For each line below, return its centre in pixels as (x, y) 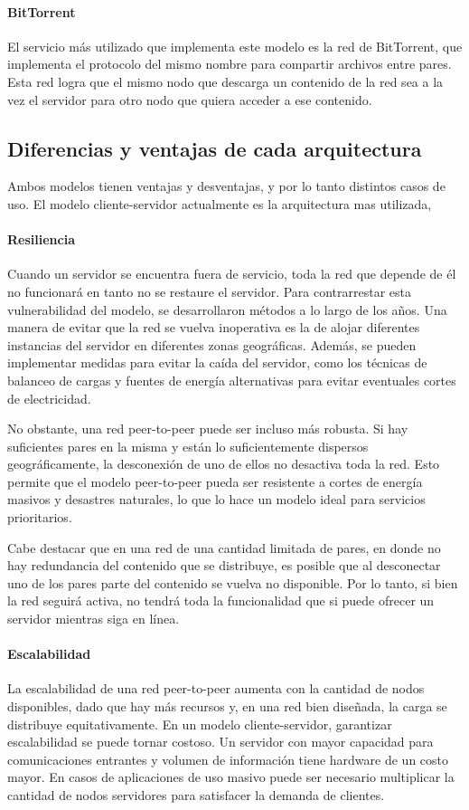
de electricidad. (49, 398)
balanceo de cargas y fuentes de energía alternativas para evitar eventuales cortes (232, 380)
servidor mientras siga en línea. (94, 619)
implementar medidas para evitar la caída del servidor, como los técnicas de (217, 362)
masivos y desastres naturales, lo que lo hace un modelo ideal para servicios (216, 499)
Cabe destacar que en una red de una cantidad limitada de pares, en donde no (224, 547)
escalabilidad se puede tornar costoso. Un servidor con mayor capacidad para (220, 742)
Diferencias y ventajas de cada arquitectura (215, 148)
